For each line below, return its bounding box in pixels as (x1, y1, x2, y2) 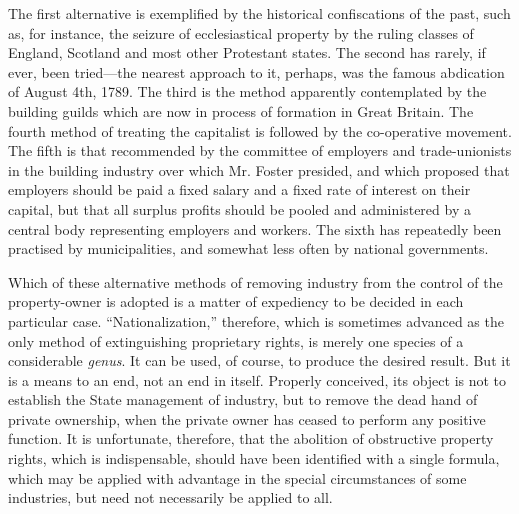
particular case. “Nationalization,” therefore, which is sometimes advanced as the (8, 310, 504, 331)
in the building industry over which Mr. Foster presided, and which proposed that (8, 159, 510, 180)
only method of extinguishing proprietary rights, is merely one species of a (8, 330, 464, 351)
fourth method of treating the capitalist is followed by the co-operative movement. (8, 120, 512, 141)
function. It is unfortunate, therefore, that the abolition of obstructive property (8, 428, 494, 449)
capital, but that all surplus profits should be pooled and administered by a (8, 198, 471, 219)
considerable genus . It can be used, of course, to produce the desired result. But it (8, 350, 511, 371)
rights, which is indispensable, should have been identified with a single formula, (8, 448, 500, 469)
